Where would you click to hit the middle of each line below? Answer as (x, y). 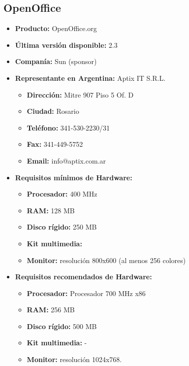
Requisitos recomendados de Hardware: (83, 277)
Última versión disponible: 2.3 (66, 45)
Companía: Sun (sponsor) (56, 61)
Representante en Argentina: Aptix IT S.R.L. (90, 78)
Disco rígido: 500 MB (62, 326)
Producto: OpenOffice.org (56, 28)
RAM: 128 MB (51, 210)
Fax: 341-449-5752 (55, 144)
